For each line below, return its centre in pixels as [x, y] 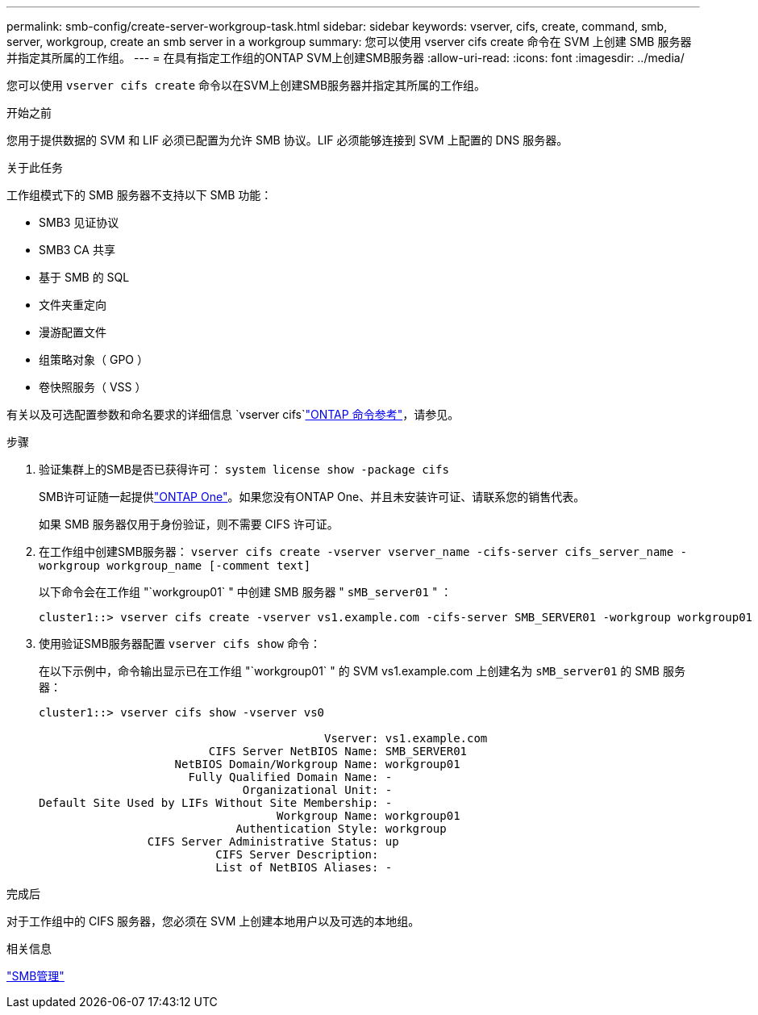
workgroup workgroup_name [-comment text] [175, 566]
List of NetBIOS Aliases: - [304, 867]
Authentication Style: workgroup [341, 829]
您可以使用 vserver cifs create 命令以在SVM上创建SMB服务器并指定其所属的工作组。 [246, 85]
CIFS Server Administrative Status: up [273, 842]
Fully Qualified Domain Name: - [290, 777]
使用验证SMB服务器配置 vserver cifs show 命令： [180, 643]
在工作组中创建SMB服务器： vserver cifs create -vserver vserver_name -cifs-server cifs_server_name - [363, 551]
